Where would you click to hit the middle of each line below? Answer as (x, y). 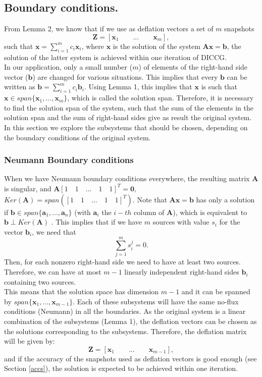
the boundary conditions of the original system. (77, 137)
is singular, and (28, 188)
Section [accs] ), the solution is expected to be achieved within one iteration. (121, 368)
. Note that (150, 199)
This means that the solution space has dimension (82, 291)
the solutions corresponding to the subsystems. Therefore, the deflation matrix (125, 331)
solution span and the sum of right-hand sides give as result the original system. (128, 117)
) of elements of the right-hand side (193, 67)
